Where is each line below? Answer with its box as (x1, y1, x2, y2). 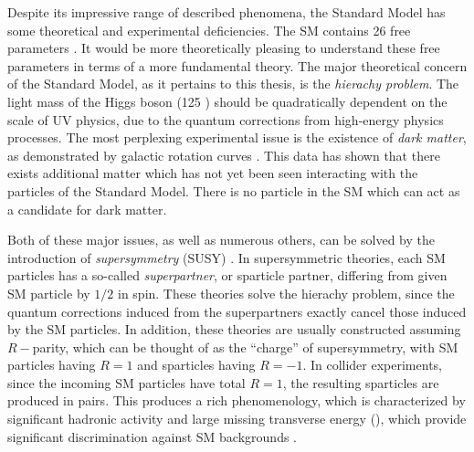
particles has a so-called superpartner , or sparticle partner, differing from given (7, 266, 448, 285)
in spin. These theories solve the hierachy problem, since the (117, 283, 455, 302)
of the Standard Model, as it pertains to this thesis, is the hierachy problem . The (7, 74, 459, 93)
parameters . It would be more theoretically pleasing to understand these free (7, 38, 440, 58)
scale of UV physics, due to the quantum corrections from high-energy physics (7, 110, 444, 129)
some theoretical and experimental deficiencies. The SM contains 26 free (7, 20, 411, 39)
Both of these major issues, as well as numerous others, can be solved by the (7, 230, 435, 249)
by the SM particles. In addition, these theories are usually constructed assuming (7, 320, 461, 339)
